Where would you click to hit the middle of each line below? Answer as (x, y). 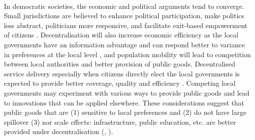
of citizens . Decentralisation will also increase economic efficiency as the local (121, 35)
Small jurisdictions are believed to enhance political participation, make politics (124, 16)
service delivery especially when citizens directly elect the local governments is (122, 73)
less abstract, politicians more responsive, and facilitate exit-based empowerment (126, 25)
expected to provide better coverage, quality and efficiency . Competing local (120, 83)
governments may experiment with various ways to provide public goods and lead (127, 92)
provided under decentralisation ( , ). (59, 131)
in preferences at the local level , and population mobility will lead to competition (127, 54)
